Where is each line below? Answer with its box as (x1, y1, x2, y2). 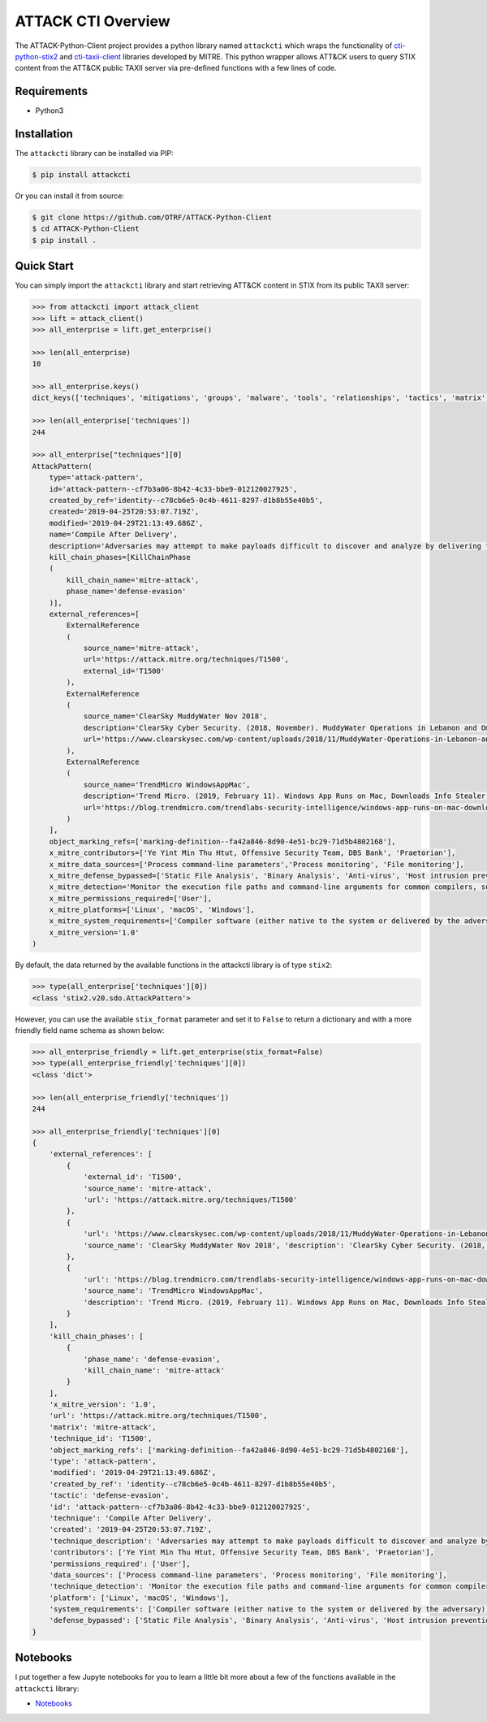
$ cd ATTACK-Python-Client (32, 224, 140, 233)
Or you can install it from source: (15, 191, 125, 201)
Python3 (35, 106, 64, 115)
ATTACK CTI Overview (15, 12, 170, 30)
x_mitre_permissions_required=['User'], (49, 894, 213, 903)
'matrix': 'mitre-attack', (49, 1422, 157, 1432)
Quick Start (15, 259, 74, 273)
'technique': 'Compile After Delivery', (49, 1513, 213, 1523)
